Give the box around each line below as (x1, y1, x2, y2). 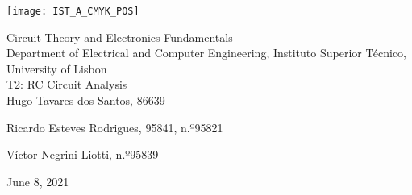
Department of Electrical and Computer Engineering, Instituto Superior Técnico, (6, 44, 406, 61)
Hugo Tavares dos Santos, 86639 (6, 92, 165, 109)
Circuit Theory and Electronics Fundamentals (6, 28, 233, 45)
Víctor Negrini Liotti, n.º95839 (6, 146, 159, 163)
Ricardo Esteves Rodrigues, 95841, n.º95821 (6, 118, 223, 135)
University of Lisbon (6, 60, 107, 77)
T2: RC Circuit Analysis (6, 76, 127, 93)
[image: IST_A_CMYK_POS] (6, 6, 139, 17)
